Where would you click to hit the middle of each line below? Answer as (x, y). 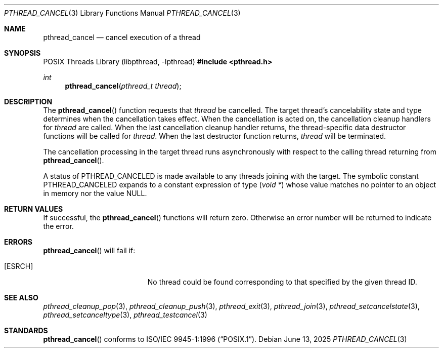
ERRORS (18, 242)
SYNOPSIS (23, 53)
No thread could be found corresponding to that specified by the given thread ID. (282, 282)
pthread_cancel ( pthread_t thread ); (123, 86)
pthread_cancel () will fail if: (89, 250)
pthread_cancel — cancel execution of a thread (122, 37)
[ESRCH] (19, 266)
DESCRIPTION (28, 102)
